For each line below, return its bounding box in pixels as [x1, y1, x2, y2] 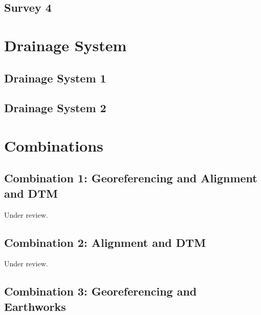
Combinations [4, 135, 103, 156]
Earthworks [4, 298, 66, 314]
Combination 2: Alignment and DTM [4, 234, 206, 250]
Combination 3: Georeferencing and [4, 283, 197, 299]
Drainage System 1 [4, 70, 106, 86]
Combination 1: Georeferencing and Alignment [4, 170, 257, 186]
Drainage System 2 [4, 100, 106, 116]
